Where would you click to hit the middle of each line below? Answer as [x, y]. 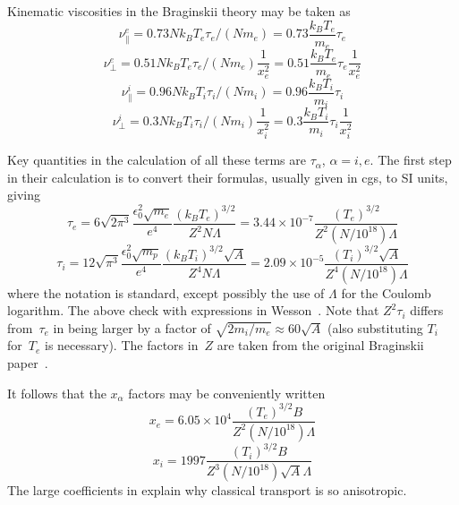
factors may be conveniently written [227, 393]
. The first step [411, 160]
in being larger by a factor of [132, 327]
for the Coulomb [386, 292]
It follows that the [57, 393]
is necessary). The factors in [121, 345]
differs [427, 310]
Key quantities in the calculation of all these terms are [157, 160]
